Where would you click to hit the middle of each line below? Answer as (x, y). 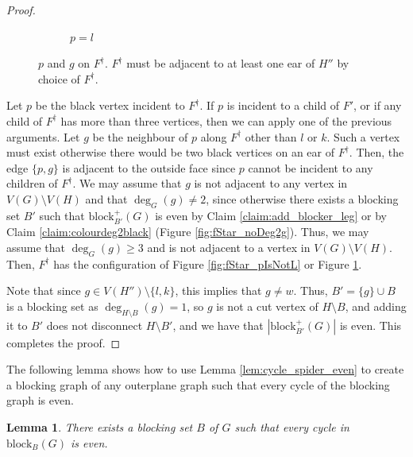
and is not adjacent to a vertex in (229, 247)
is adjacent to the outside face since (149, 167)
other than (271, 136)
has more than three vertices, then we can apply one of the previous (226, 120)
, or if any (378, 105)
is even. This (371, 325)
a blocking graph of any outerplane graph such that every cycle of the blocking (198, 384)
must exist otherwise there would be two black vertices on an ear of (171, 152)
